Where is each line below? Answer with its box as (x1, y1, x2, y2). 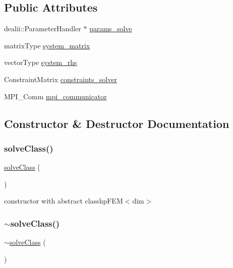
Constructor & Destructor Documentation (4, 115, 229, 131)
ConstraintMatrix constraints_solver (4, 74, 118, 84)
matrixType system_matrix (4, 40, 90, 50)
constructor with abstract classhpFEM (4, 195, 123, 206)
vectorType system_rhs (4, 57, 77, 68)
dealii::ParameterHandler (4, 23, 81, 34)
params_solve (89, 23, 132, 34)
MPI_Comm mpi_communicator (4, 91, 107, 101)
